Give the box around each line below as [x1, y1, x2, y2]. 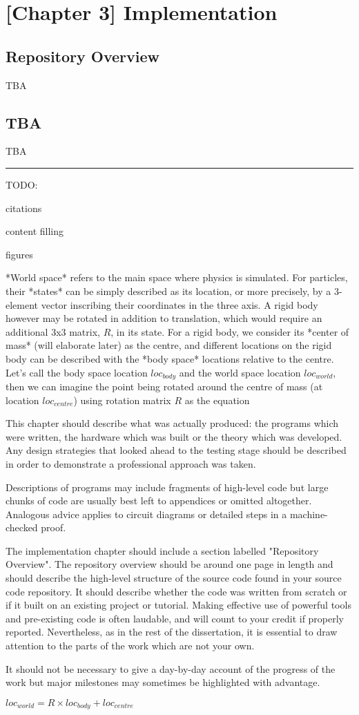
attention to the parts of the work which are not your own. [6, 638, 255, 653]
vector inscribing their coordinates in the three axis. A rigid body [41, 297, 318, 312]
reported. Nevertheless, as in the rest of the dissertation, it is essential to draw [6, 625, 338, 639]
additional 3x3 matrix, [6, 324, 100, 339]
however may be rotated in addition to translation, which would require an [6, 311, 322, 325]
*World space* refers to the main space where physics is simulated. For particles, [6, 270, 348, 285]
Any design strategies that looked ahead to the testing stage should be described [6, 443, 347, 457]
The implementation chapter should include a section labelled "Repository [6, 543, 319, 557]
